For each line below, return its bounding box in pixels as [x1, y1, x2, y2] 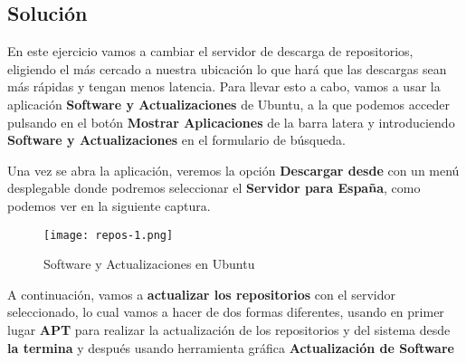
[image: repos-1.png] [43, 228, 174, 242]
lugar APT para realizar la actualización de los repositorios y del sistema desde [7, 320, 451, 339]
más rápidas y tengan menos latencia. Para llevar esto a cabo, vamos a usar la [7, 77, 441, 96]
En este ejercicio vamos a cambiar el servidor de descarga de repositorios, [7, 42, 414, 61]
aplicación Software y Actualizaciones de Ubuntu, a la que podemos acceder [7, 94, 450, 113]
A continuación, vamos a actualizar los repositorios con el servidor [7, 284, 395, 303]
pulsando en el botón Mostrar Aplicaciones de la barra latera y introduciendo [7, 112, 455, 131]
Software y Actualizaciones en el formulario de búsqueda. [7, 130, 346, 149]
